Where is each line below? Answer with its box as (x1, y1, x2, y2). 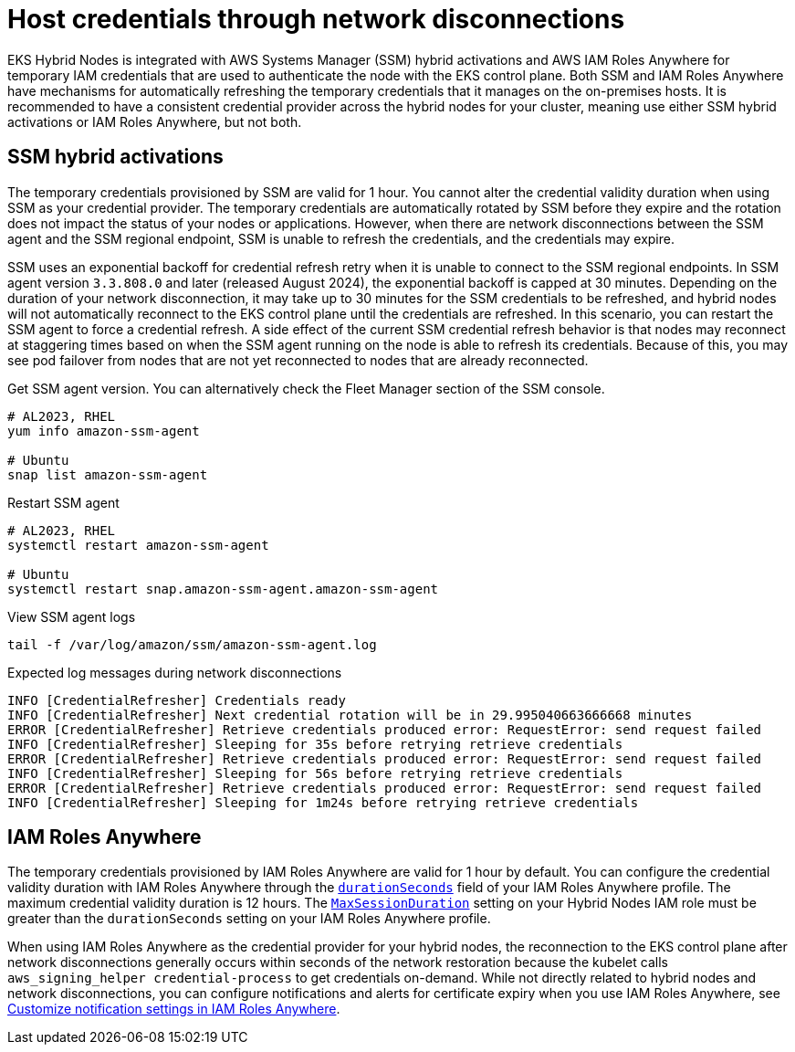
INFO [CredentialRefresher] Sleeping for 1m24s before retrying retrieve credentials (7, 794, 639, 810)
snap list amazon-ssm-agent (7, 467, 208, 482)
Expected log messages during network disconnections (7, 664, 342, 680)
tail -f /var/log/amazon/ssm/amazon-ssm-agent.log (7, 636, 377, 652)
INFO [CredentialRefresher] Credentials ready (7, 692, 346, 708)
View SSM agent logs (7, 608, 136, 625)
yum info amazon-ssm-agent (7, 423, 200, 438)
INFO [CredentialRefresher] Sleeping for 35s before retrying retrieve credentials (7, 736, 623, 752)
